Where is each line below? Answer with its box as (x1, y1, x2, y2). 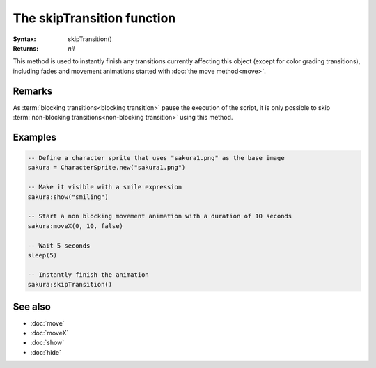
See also (13, 301, 52, 312)
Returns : (13, 44, 39, 52)
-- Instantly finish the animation (27, 271, 149, 278)
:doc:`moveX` (30, 328, 69, 337)
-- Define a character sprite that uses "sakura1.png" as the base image (27, 154, 285, 162)
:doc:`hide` (30, 348, 62, 356)
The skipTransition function (13, 10, 176, 26)
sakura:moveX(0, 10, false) (27, 222, 123, 230)
